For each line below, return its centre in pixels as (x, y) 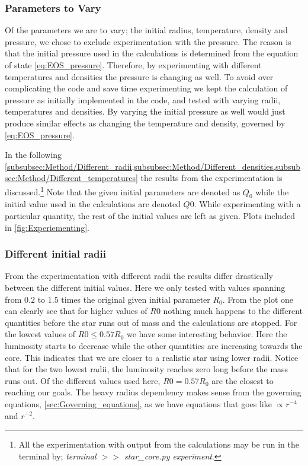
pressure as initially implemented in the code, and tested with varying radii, (143, 99)
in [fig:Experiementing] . (47, 227)
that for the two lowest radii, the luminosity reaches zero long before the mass (147, 369)
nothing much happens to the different (233, 311)
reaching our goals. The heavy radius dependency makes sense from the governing (153, 392)
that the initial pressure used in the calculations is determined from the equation (152, 53)
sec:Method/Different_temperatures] (71, 178)
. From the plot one (258, 299)
